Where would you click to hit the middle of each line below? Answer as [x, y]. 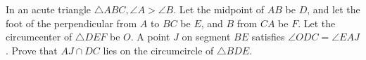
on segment [206, 37]
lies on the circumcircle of [158, 50]
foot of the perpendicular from [71, 23]
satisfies [268, 37]
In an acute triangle [48, 9]
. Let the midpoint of [219, 9]
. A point [150, 37]
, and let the [334, 9]
